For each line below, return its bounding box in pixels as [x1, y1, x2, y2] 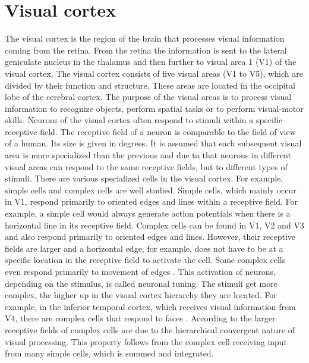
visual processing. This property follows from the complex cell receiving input [5, 335, 288, 348]
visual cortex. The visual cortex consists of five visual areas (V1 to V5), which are [5, 67, 303, 79]
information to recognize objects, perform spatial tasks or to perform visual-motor [5, 102, 304, 114]
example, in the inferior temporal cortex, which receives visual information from [5, 300, 296, 312]
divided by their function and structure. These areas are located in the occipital [5, 79, 295, 91]
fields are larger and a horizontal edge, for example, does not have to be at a [5, 242, 283, 254]
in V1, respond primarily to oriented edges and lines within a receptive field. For [5, 195, 298, 208]
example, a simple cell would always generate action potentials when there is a [5, 207, 291, 220]
